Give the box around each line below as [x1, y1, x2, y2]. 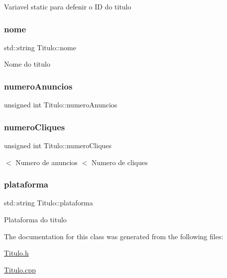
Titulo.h [4, 248, 29, 258]
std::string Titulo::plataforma [4, 197, 93, 208]
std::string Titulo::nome [4, 42, 76, 52]
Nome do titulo [4, 59, 50, 69]
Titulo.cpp [4, 264, 36, 275]
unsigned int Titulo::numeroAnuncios [4, 99, 117, 110]
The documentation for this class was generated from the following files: [4, 231, 224, 241]
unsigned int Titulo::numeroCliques [4, 140, 112, 151]
